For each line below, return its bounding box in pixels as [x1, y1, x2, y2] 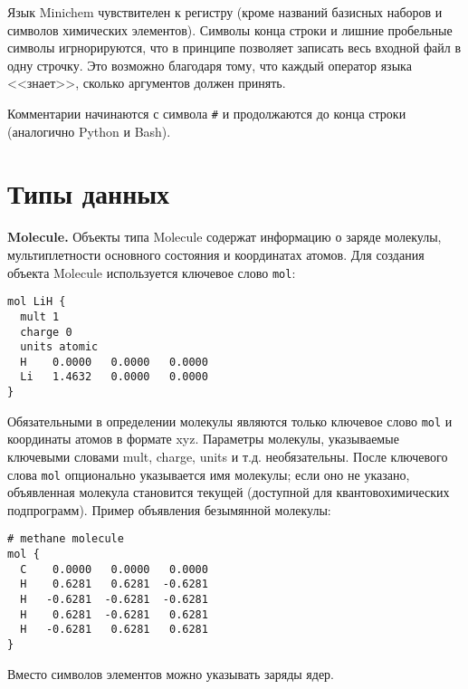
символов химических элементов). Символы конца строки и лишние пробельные [7, 20, 453, 39]
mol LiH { [7, 295, 66, 309]
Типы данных [7, 175, 170, 212]
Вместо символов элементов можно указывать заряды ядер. [7, 664, 335, 683]
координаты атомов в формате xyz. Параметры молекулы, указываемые [7, 429, 399, 448]
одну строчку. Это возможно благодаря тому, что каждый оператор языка [7, 55, 412, 74]
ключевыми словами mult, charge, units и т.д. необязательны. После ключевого [7, 447, 448, 466]
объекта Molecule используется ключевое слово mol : [7, 263, 296, 282]
